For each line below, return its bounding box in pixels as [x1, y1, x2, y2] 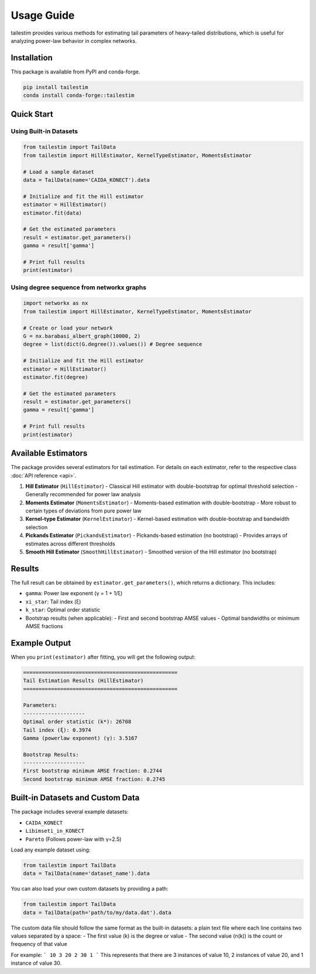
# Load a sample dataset [23, 168, 95, 175]
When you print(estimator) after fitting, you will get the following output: [11, 653, 196, 660]
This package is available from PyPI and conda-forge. [11, 68, 140, 75]
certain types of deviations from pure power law [25, 507, 142, 514]
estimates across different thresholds [25, 540, 115, 547]
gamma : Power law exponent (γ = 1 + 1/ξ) [25, 590, 123, 597]
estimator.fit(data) [23, 209, 82, 216]
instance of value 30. [11, 959, 62, 967]
